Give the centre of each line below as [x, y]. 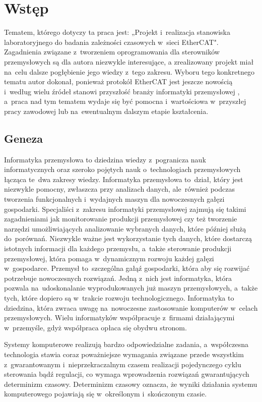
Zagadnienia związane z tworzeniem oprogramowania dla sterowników [112, 52]
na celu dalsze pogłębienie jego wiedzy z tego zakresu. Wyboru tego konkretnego [129, 71]
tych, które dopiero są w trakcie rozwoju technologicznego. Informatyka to [119, 297]
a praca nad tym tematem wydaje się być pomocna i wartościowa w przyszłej [125, 101]
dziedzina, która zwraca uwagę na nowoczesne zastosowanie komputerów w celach [131, 307]
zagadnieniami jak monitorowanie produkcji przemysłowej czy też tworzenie [121, 219]
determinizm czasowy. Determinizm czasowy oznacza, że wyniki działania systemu [131, 384]
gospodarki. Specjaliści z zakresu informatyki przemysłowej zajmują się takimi [125, 209]
